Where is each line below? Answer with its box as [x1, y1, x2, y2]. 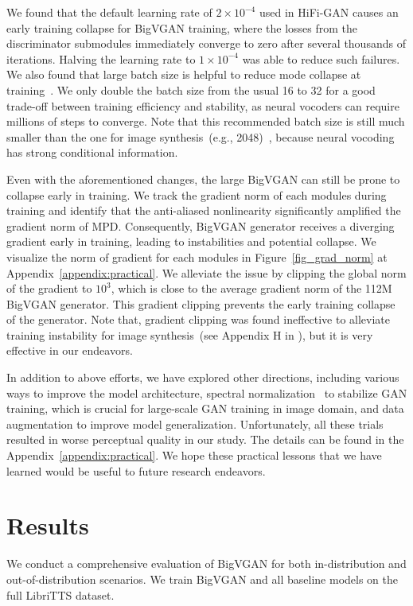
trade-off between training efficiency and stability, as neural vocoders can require [6, 97, 399, 114]
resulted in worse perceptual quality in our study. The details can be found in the [6, 431, 404, 448]
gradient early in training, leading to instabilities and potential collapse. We [6, 233, 376, 250]
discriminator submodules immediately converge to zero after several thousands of [6, 35, 406, 52]
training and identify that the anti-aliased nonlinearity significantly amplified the [6, 202, 401, 219]
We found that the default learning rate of [6, 4, 212, 20]
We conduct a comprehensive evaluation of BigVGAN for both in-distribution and [6, 555, 407, 572]
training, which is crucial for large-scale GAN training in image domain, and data [6, 400, 404, 417]
